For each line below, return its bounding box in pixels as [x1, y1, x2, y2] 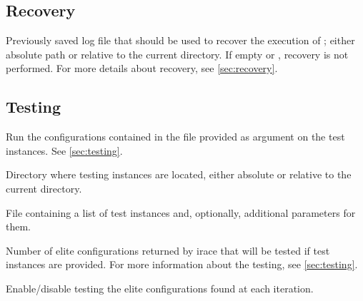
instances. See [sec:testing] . [6, 143, 123, 158]
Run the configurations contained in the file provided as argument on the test [6, 129, 345, 144]
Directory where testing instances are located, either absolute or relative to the [6, 167, 352, 182]
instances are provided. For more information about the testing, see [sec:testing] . [6, 257, 358, 272]
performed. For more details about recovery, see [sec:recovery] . [6, 61, 278, 76]
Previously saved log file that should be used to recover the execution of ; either [6, 33, 355, 48]
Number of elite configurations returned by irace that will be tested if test [6, 243, 330, 257]
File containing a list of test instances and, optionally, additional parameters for [6, 205, 356, 220]
